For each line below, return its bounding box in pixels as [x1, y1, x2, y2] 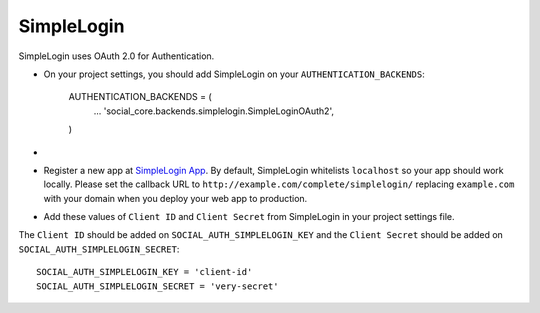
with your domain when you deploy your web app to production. [43, 192, 308, 204]
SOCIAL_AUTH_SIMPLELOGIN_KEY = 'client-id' [36, 266, 253, 278]
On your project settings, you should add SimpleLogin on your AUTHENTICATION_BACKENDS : [43, 68, 425, 80]
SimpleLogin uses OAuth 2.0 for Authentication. [18, 50, 215, 62]
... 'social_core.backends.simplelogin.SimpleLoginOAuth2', [93, 105, 335, 117]
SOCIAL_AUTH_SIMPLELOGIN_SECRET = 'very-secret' [36, 280, 279, 292]
